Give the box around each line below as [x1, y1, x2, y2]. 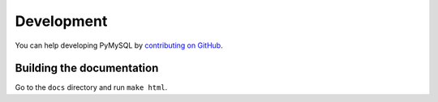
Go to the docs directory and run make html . [15, 83, 168, 92]
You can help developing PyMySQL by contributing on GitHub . [15, 40, 223, 50]
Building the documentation [15, 62, 159, 75]
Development [15, 12, 108, 30]
